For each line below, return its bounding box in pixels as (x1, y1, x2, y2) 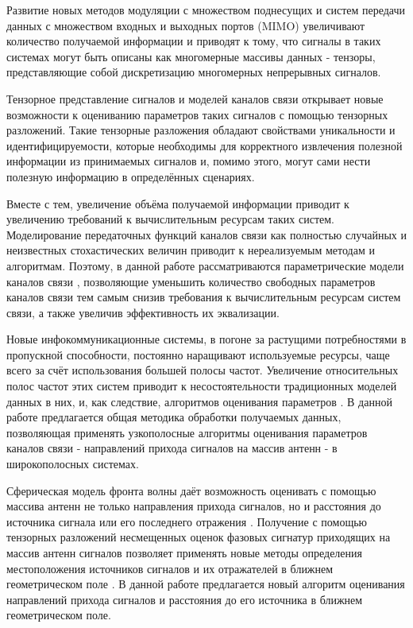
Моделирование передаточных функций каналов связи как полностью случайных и (6, 226, 407, 242)
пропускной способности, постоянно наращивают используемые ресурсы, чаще (6, 346, 390, 362)
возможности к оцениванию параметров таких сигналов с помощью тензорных (6, 106, 388, 122)
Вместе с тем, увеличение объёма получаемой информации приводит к (6, 195, 349, 211)
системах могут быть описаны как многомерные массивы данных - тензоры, (6, 48, 376, 64)
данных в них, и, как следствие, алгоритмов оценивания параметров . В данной (6, 393, 392, 409)
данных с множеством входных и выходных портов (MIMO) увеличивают (6, 17, 365, 33)
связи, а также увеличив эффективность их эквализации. (6, 304, 280, 320)
